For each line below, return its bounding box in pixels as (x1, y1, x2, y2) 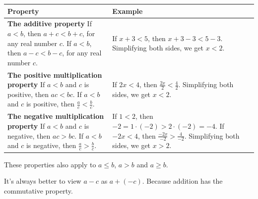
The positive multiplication (7, 69, 102, 80)
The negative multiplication (7, 111, 104, 121)
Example (112, 5, 143, 16)
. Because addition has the (142, 176, 223, 186)
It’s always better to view (4, 176, 81, 186)
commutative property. (4, 185, 73, 196)
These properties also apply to (4, 159, 96, 169)
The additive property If (7, 18, 92, 29)
